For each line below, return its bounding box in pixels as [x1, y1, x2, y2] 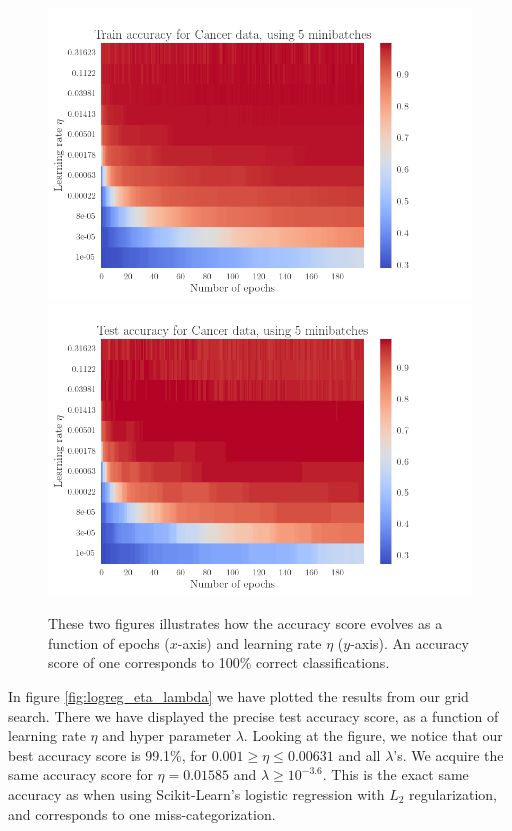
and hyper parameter [102, 725, 232, 746]
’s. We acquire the [393, 744, 504, 765]
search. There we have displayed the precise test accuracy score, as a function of [8, 705, 499, 726]
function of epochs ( [48, 632, 170, 653]
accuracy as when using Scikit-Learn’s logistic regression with [8, 783, 385, 804]
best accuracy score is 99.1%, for [8, 744, 208, 765]
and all [338, 744, 381, 765]
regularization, [409, 783, 498, 804]
